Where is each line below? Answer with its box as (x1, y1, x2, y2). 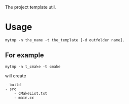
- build (5, 82, 21, 87)
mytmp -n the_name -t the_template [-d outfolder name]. (5, 37, 125, 42)
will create (5, 72, 26, 78)
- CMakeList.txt (14, 91, 48, 96)
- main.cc (14, 95, 35, 100)
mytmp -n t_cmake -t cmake (5, 64, 61, 69)
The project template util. (5, 4, 56, 10)
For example (5, 51, 44, 60)
